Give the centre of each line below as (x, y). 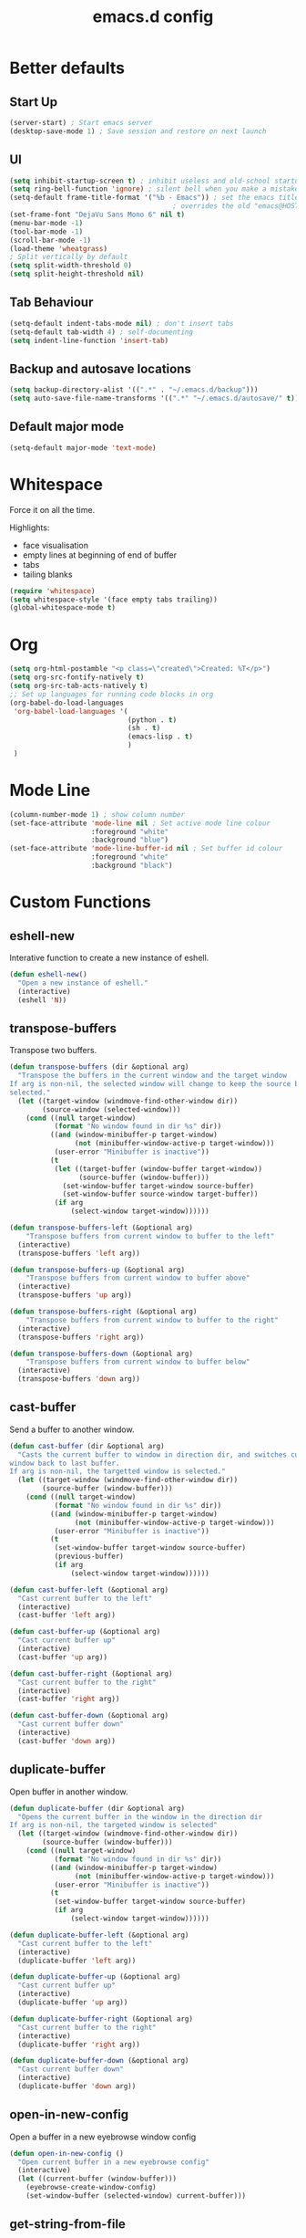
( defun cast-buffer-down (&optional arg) (89, 1716)
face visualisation (56, 545)
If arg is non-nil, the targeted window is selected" (114, 1825)
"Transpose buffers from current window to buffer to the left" (150, 1236)
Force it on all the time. (52, 509)
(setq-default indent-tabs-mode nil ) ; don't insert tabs (122, 323)
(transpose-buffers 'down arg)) (79, 1379)
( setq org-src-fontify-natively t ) (77, 677)
